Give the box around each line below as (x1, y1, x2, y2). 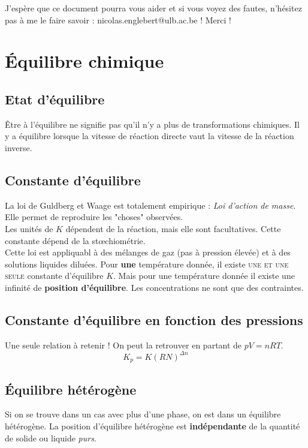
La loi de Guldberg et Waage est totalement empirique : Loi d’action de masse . (5, 199, 296, 211)
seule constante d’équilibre (5, 269, 104, 282)
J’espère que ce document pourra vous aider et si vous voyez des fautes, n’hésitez (5, 2, 302, 14)
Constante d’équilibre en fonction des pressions (5, 310, 303, 329)
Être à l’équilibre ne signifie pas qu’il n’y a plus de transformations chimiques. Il (5, 118, 300, 130)
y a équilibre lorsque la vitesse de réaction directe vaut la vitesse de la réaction (5, 130, 294, 142)
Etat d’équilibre (5, 89, 105, 108)
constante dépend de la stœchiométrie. (5, 234, 146, 246)
